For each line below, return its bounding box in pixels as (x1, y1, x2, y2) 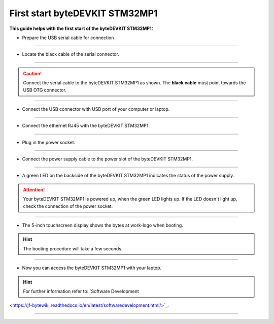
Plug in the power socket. (22, 139, 76, 145)
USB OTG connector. (23, 87, 67, 93)
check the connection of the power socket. (23, 203, 113, 209)
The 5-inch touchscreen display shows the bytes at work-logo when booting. (22, 222, 184, 229)
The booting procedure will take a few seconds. (23, 245, 123, 251)
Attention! (23, 186, 45, 192)
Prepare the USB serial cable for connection (22, 35, 114, 41)
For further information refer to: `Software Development (23, 288, 139, 294)
